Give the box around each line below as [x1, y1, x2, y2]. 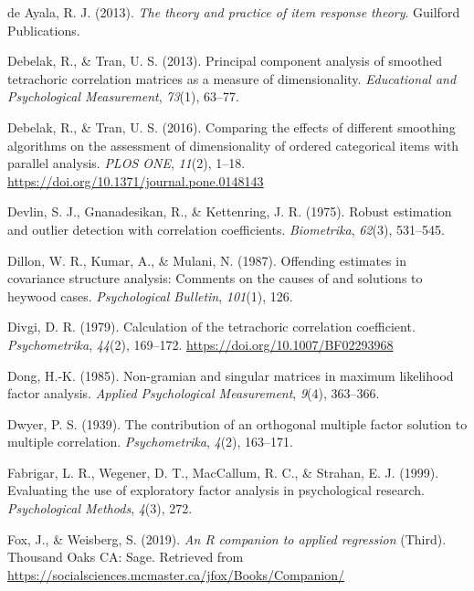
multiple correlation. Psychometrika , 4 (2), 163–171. [7, 432, 294, 451]
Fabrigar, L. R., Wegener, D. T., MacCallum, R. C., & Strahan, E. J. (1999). [7, 462, 439, 481]
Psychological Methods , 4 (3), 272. [7, 499, 193, 518]
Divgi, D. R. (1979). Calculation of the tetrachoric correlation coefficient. [7, 317, 416, 336]
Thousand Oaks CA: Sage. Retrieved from [7, 547, 244, 566]
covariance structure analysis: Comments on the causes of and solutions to [7, 269, 423, 288]
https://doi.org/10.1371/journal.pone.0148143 [7, 171, 264, 190]
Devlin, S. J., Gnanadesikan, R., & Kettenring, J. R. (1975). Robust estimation [7, 202, 452, 221]
